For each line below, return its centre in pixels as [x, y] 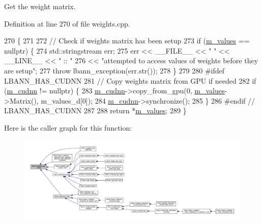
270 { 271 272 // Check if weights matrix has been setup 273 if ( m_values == [127, 41]
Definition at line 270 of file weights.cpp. [67, 23]
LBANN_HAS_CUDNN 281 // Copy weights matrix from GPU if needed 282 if [130, 80]
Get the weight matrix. [40, 6]
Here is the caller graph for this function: [68, 127]
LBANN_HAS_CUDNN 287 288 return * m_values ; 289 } [95, 110]
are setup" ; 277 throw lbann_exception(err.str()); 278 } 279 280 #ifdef [114, 70]
